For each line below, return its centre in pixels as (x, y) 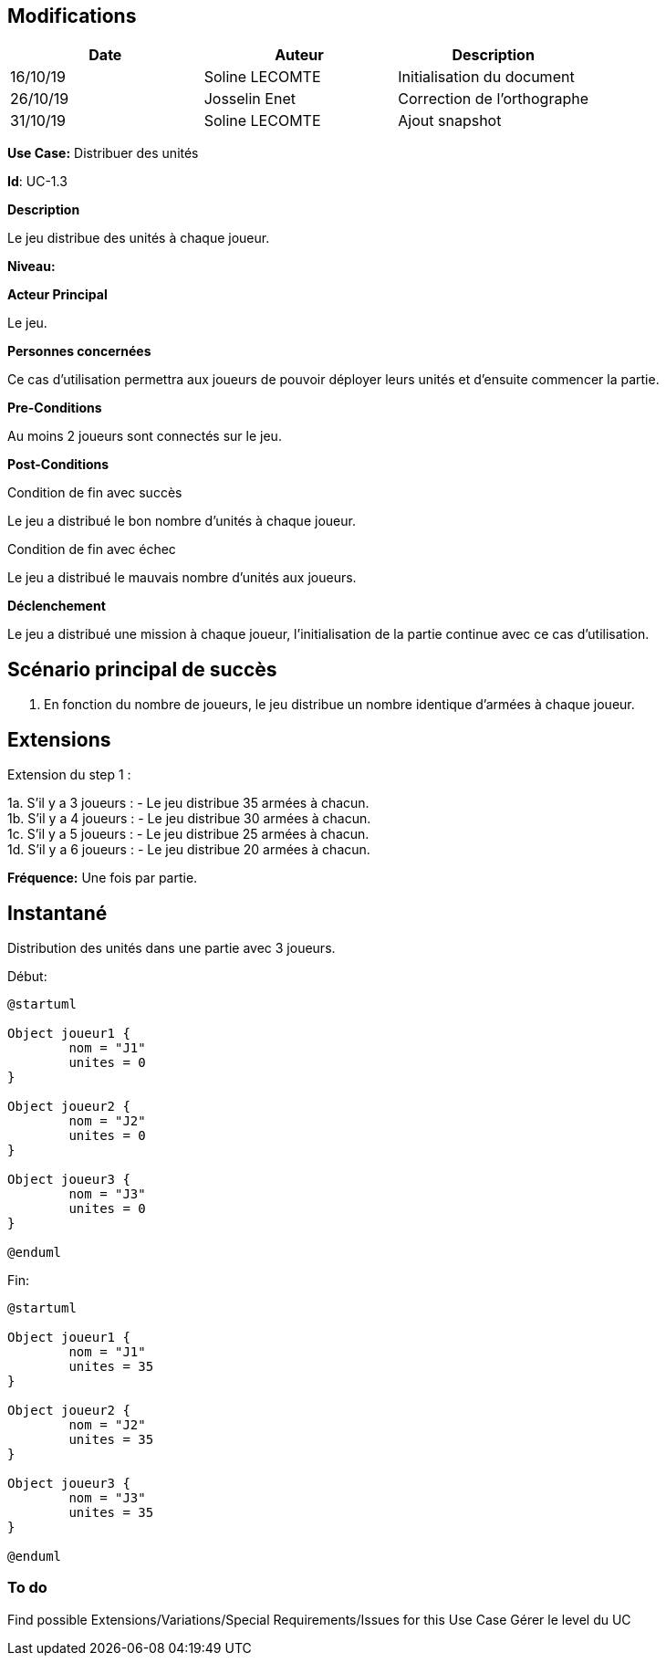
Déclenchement (57, 606)
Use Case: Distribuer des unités (103, 153)
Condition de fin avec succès (95, 493)
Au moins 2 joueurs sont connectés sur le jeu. (145, 436)
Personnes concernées (79, 351)
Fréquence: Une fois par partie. (103, 878)
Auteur (299, 55)
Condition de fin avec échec (92, 549)
